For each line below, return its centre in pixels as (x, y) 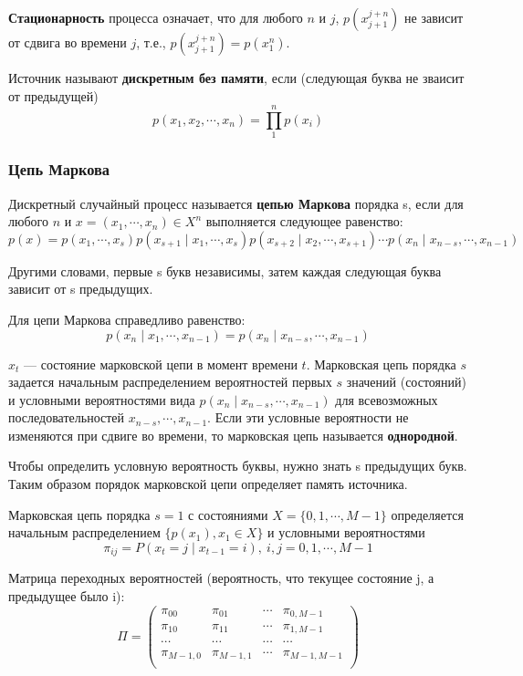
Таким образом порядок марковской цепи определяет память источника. (208, 484)
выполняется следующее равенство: (304, 221)
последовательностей (67, 417)
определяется (427, 514)
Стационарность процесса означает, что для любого (156, 17)
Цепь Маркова (59, 169)
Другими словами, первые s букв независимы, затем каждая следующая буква (225, 270)
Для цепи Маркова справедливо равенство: (127, 319)
